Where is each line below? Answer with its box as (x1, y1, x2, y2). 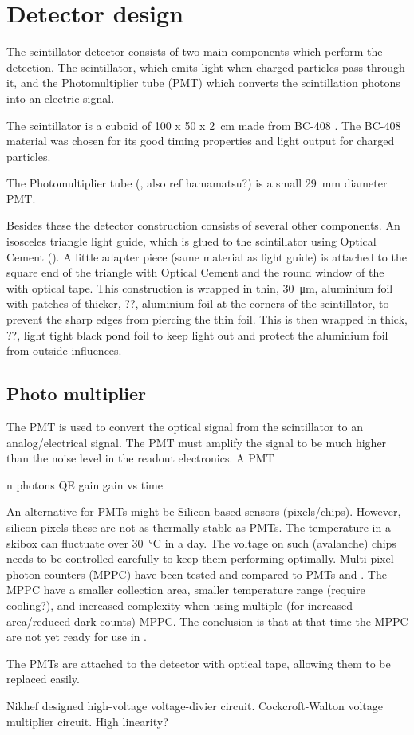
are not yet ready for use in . (6, 628, 147, 645)
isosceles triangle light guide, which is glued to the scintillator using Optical (6, 233, 377, 250)
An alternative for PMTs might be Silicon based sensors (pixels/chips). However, (6, 503, 401, 520)
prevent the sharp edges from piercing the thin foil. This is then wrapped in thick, (6, 311, 408, 328)
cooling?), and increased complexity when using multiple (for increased (6, 596, 353, 613)
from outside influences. (6, 342, 122, 359)
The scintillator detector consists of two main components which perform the (6, 43, 383, 60)
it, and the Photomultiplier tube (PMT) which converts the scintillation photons (6, 74, 400, 91)
